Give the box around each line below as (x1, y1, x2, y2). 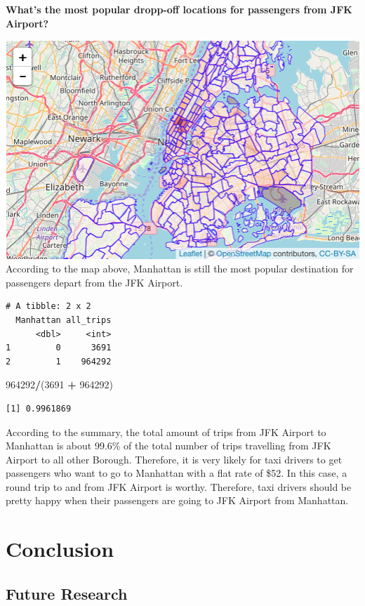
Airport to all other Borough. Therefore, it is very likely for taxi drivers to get (6, 452, 343, 466)
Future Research (6, 582, 128, 604)
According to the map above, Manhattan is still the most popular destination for (6, 261, 354, 276)
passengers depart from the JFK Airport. (6, 275, 183, 289)
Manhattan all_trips (15, 315, 112, 325)
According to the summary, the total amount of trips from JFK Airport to (6, 424, 326, 439)
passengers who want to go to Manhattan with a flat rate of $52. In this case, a (6, 466, 347, 480)
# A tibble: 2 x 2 (6, 301, 91, 312)
